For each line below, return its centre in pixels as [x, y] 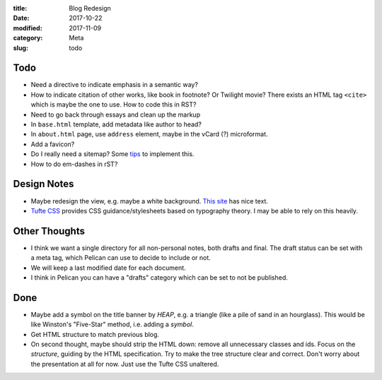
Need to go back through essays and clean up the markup [116, 114]
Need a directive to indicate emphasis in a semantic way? [114, 85]
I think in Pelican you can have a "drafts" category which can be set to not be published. [159, 277]
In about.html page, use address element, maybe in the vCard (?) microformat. [149, 134]
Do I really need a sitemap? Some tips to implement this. [112, 154]
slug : [21, 48]
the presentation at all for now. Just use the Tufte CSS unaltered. [125, 364]
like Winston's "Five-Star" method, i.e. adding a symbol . [112, 324]
